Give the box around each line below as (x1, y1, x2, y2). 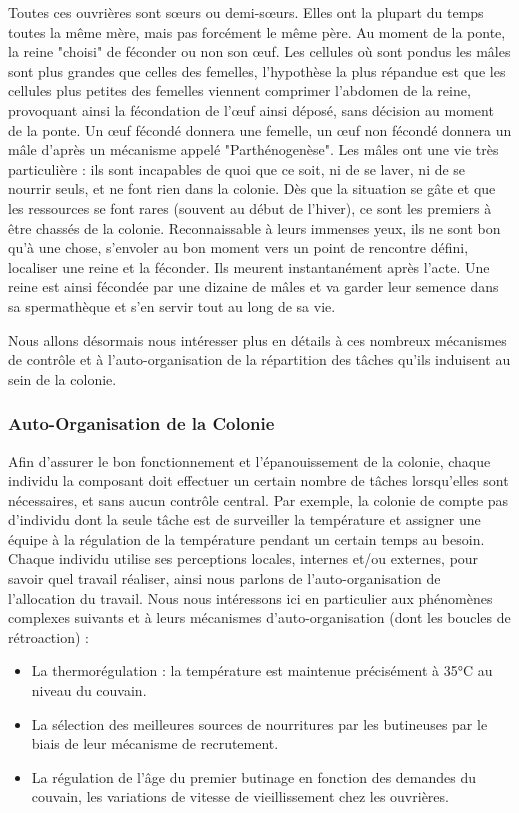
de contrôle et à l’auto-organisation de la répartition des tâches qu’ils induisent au (8, 349, 511, 370)
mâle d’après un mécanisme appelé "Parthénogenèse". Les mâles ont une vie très (8, 139, 499, 160)
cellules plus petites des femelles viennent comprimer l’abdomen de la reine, (8, 80, 471, 101)
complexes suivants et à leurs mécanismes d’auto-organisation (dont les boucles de (8, 607, 511, 628)
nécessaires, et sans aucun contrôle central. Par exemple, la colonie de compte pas (8, 489, 509, 510)
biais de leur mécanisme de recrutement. (31, 733, 279, 754)
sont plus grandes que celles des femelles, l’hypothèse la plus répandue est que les (8, 60, 506, 81)
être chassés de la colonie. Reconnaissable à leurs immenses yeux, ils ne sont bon (8, 217, 501, 238)
